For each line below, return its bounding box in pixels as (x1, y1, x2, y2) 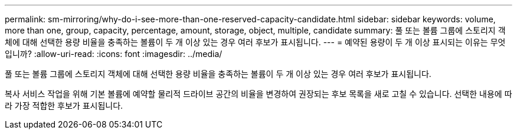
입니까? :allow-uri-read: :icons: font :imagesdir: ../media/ (5, 49, 222, 59)
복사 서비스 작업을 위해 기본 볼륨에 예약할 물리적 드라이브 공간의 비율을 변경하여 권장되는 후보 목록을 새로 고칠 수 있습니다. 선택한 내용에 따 (5, 89, 512, 99)
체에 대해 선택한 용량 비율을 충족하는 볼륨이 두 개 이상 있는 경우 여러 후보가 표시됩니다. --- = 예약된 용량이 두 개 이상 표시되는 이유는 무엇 (5, 37, 506, 47)
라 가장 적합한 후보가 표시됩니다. (5, 101, 123, 110)
